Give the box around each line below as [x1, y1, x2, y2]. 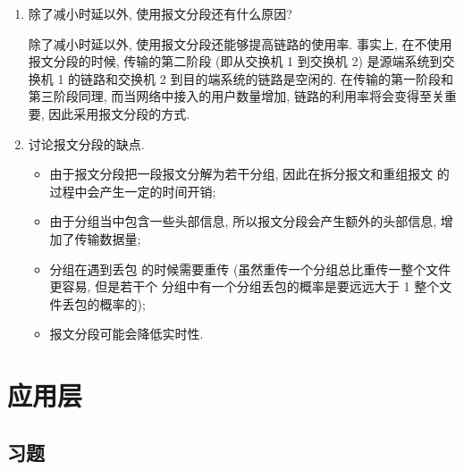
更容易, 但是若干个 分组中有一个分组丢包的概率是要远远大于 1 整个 [49, 277, 440, 296]
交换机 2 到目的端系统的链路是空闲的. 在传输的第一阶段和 [118, 69, 453, 88]
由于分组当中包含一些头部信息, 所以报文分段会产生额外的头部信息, [49, 212, 437, 231]
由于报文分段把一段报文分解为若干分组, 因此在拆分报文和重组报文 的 [49, 164, 450, 183]
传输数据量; [74, 229, 141, 248]
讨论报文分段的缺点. [28, 134, 145, 153]
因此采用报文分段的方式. [48, 104, 190, 122]
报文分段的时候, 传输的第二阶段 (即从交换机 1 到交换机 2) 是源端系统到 [28, 52, 443, 71]
